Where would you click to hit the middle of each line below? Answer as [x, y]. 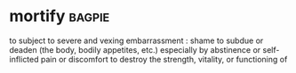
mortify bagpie [60, 16]
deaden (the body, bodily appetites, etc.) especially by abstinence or [135, 49]
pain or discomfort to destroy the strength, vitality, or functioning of [164, 59]
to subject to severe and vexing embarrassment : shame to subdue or [136, 40]
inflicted [24, 59]
